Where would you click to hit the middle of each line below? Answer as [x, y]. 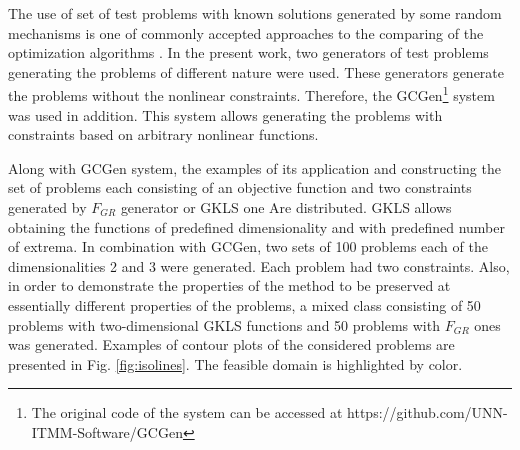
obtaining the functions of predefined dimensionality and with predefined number [256, 226]
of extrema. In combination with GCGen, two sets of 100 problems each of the [248, 246]
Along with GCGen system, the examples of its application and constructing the [254, 167]
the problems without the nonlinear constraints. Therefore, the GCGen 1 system [251, 94]
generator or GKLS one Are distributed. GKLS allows [286, 207]
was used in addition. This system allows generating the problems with [225, 114]
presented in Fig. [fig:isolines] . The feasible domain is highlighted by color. [235, 363]
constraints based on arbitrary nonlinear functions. [163, 134]
